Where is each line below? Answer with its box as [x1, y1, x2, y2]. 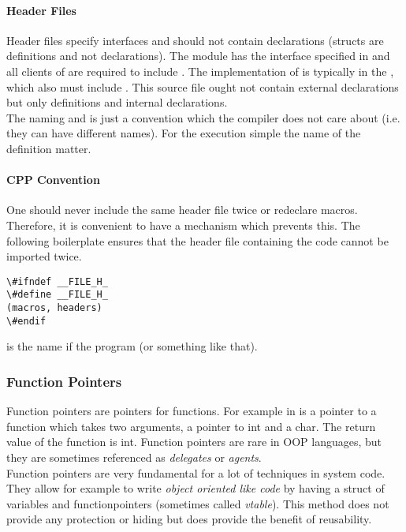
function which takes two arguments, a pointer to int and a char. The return [6, 418, 376, 434]
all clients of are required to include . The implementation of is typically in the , [6, 62, 394, 79]
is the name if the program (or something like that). [6, 338, 258, 354]
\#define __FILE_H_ [6, 289, 108, 301]
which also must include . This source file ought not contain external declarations [6, 78, 399, 95]
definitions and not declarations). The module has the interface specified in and [6, 47, 390, 64]
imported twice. [6, 248, 82, 264]
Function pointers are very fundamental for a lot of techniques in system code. [6, 464, 386, 481]
